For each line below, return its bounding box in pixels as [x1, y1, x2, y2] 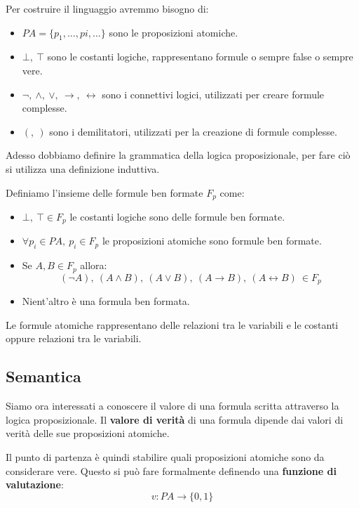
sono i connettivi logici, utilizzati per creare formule [102, 86, 325, 101]
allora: [80, 258, 107, 273]
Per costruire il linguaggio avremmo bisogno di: [6, 1, 209, 15]
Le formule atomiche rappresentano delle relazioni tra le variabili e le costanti [6, 317, 339, 332]
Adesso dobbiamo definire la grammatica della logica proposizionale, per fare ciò [6, 148, 351, 162]
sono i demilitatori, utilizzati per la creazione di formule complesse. [49, 124, 337, 138]
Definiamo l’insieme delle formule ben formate [6, 185, 203, 200]
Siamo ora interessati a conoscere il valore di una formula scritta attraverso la [6, 398, 339, 413]
